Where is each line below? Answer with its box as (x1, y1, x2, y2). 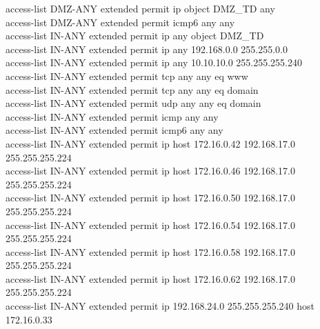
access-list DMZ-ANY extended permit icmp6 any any (6, 14, 235, 29)
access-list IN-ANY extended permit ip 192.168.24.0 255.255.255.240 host (6, 299, 314, 313)
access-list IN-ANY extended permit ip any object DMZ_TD (6, 28, 264, 43)
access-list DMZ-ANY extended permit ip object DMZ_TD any (6, 1, 275, 15)
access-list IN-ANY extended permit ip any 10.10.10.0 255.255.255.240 (6, 55, 302, 70)
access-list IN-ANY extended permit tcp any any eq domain (6, 82, 259, 97)
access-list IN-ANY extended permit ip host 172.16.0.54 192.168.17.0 (6, 217, 295, 232)
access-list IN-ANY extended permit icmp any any (6, 109, 219, 123)
